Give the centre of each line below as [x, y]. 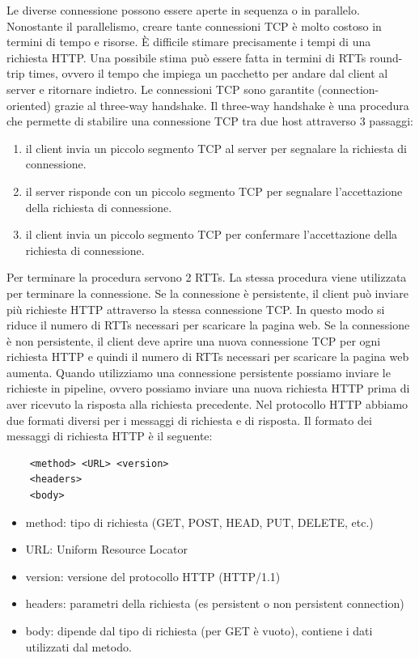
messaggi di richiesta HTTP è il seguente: [110, 436]
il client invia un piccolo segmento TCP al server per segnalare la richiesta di [216, 148]
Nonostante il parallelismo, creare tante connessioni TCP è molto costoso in [194, 25]
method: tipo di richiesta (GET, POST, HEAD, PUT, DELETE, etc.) [199, 522]
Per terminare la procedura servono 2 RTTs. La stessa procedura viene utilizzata [207, 277]
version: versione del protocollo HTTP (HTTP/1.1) [153, 576]
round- [386, 57]
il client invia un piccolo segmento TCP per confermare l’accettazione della [212, 234]
